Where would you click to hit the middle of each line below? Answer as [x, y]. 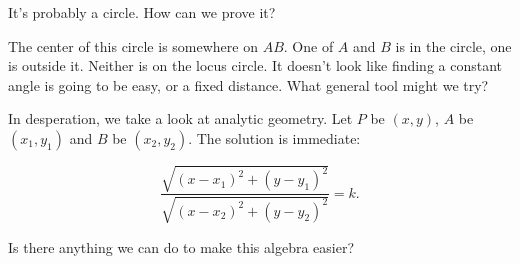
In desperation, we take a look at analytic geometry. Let [180, 118]
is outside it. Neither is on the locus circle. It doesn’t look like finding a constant [255, 65]
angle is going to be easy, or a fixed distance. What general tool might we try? [248, 84]
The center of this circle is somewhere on [133, 45]
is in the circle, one [453, 45]
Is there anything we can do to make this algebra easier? [181, 246]
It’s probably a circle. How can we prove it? [142, 12]
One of [313, 45]
